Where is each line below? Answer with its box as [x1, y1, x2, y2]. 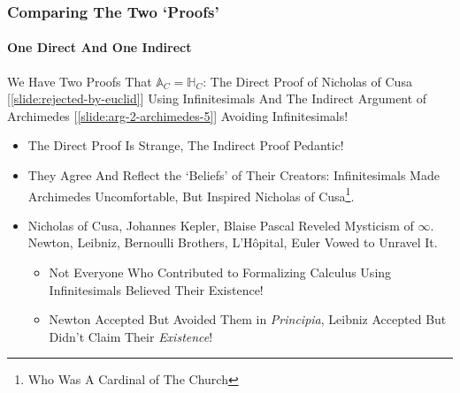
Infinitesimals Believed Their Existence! [49, 280, 264, 299]
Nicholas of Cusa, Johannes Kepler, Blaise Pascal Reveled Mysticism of [27, 215, 414, 234]
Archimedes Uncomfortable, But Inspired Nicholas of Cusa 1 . [27, 184, 355, 205]
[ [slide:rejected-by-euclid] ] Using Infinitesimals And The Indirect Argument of [7, 89, 427, 108]
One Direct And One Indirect [7, 38, 192, 57]
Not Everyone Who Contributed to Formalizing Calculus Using [49, 263, 392, 282]
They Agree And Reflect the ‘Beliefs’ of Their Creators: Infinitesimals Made [27, 166, 440, 185]
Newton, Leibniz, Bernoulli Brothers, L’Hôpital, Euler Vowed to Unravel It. [27, 233, 438, 252]
